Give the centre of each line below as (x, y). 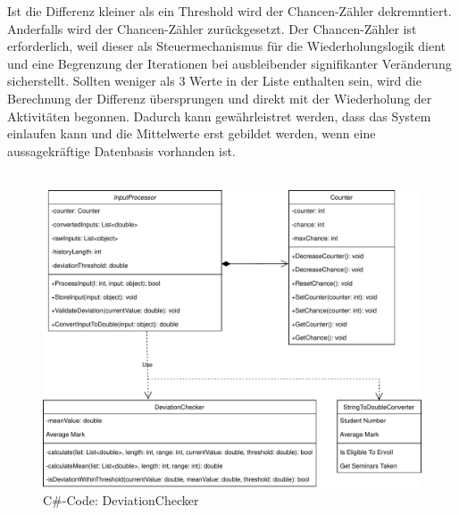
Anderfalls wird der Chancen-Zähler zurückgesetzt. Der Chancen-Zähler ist (212, 28)
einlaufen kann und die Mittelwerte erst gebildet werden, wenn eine (192, 133)
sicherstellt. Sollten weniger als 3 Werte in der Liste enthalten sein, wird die (214, 81)
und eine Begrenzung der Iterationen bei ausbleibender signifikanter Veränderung (229, 63)
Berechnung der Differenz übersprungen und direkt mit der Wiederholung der (220, 98)
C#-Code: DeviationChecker (121, 500)
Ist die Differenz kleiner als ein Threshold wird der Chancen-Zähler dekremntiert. (229, 11)
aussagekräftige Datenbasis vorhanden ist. (121, 150)
